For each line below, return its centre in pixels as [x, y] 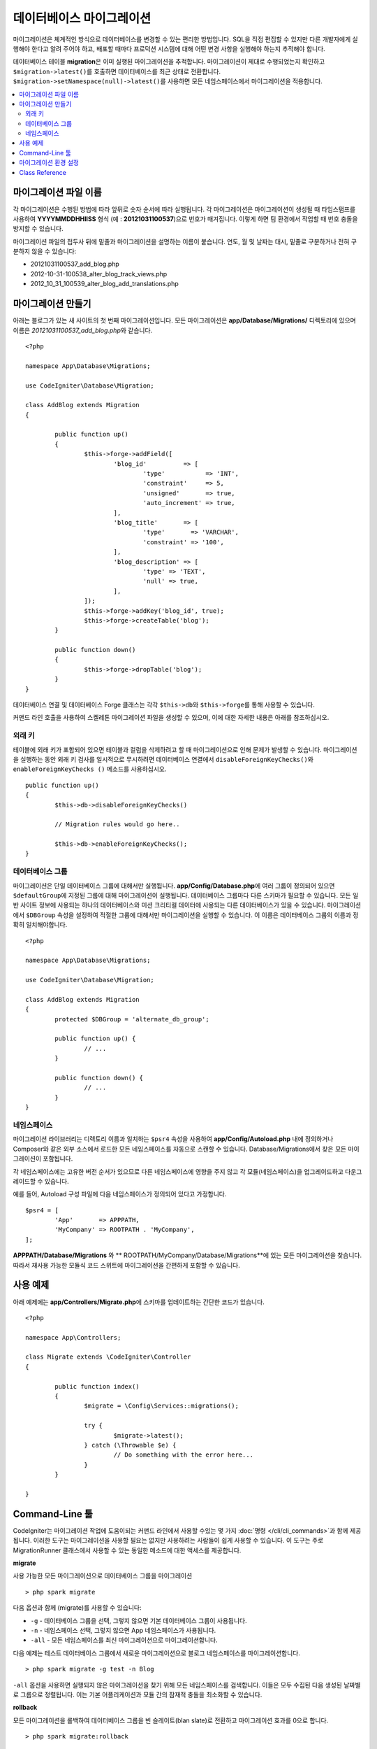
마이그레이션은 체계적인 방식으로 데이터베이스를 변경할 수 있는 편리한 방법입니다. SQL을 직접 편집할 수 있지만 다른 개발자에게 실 [186, 39]
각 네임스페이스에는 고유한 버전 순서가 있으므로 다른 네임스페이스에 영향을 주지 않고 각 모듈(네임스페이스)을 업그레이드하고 [178, 1171]
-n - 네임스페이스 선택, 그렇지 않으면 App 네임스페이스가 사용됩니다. [123, 1630]
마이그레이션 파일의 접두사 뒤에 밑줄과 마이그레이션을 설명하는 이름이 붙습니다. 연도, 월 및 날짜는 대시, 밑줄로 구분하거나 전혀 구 [185, 241]
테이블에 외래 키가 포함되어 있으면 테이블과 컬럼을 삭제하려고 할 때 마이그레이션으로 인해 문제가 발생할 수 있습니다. [168, 749]
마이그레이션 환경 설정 [49, 163]
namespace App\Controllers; [73, 1337]
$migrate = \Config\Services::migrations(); [161, 1406]
